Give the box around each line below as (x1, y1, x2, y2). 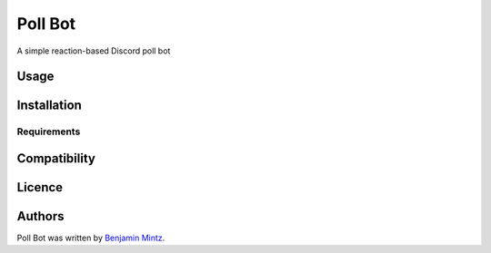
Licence (16, 180, 64, 195)
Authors (16, 209, 65, 224)
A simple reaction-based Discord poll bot (16, 45, 171, 56)
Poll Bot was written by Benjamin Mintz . (16, 232, 165, 244)
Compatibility (16, 151, 95, 166)
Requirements (16, 125, 81, 138)
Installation (16, 98, 82, 113)
